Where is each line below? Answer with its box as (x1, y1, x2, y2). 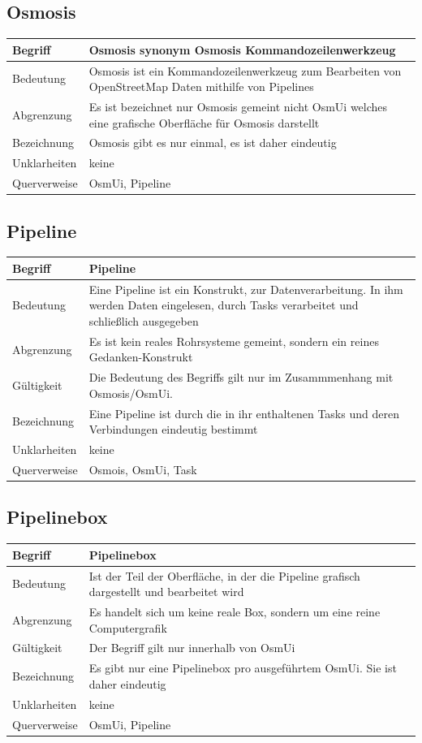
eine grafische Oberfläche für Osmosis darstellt (88, 114, 320, 131)
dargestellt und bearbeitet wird (88, 583, 244, 600)
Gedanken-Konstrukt (88, 348, 193, 365)
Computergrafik (88, 619, 167, 636)
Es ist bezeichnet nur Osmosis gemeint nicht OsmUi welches (88, 97, 388, 114)
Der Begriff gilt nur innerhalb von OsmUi (88, 639, 295, 656)
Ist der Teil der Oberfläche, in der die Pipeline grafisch (88, 567, 360, 584)
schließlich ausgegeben (88, 312, 199, 329)
